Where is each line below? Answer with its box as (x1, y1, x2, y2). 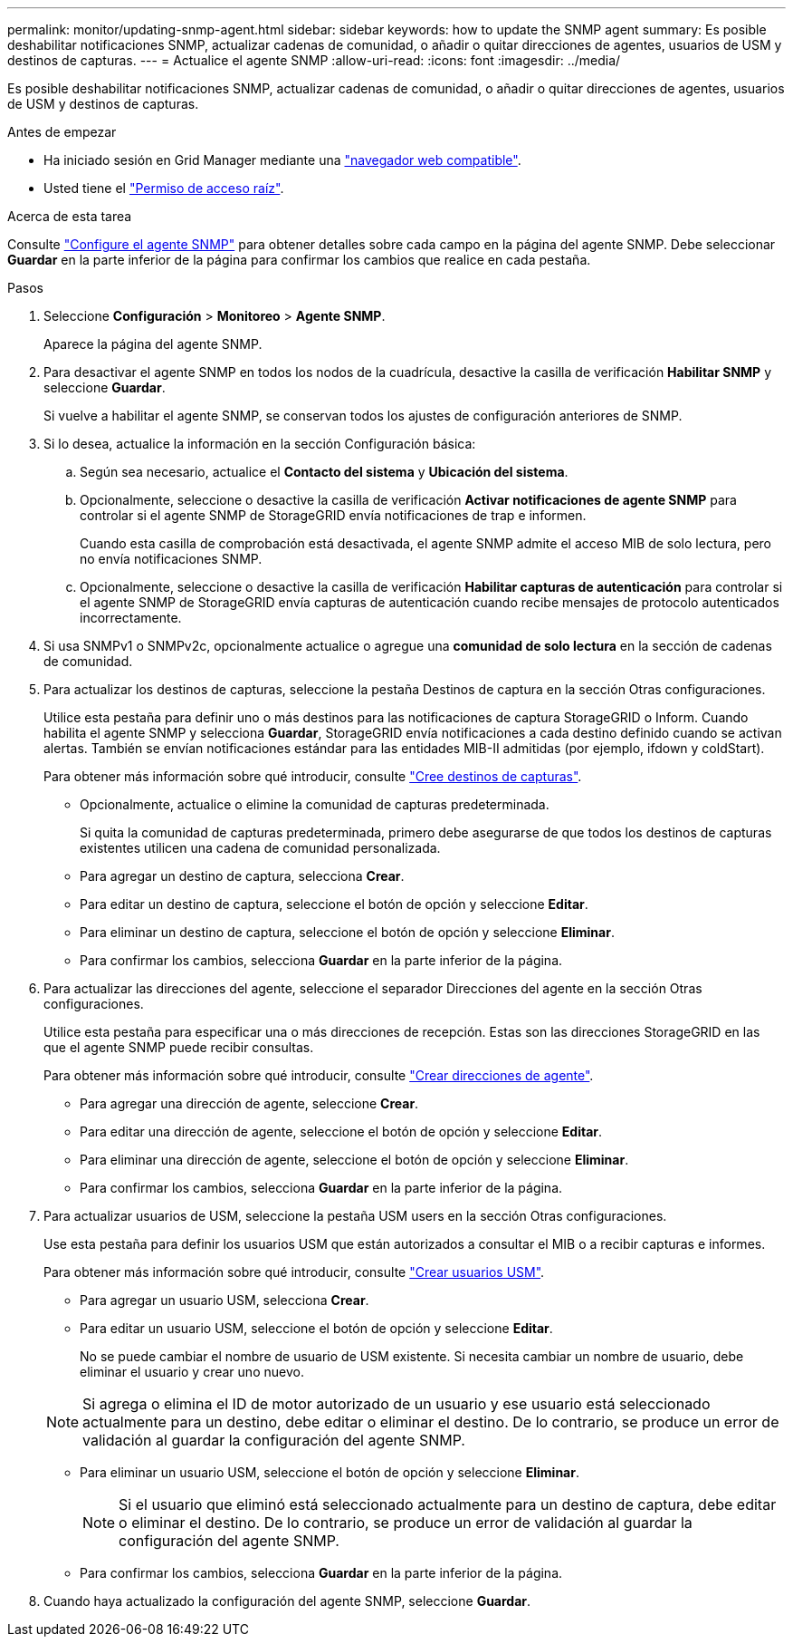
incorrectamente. (80, 610, 182, 625)
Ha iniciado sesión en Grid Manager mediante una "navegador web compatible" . (43, 152, 521, 168)
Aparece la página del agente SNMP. (43, 336, 263, 352)
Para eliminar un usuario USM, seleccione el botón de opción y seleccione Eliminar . (80, 1465, 579, 1480)
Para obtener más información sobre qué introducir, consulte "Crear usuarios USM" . (43, 1264, 545, 1280)
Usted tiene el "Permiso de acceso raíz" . (43, 180, 284, 196)
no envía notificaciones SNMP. (80, 551, 263, 566)
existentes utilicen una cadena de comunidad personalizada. (80, 840, 441, 856)
